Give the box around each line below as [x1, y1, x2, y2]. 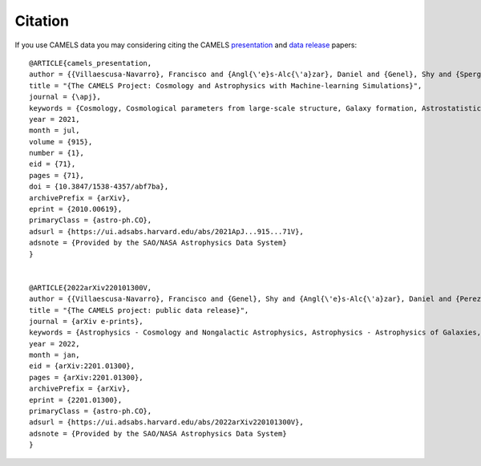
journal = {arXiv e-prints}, [29, 317, 143, 326]
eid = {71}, [29, 160, 76, 168]
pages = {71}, [29, 171, 84, 180]
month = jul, [29, 126, 80, 136]
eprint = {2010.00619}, [29, 205, 123, 214]
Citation [14, 12, 70, 30]
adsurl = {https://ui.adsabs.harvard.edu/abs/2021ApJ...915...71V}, [29, 227, 304, 236]
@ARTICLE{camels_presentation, [29, 59, 152, 67]
